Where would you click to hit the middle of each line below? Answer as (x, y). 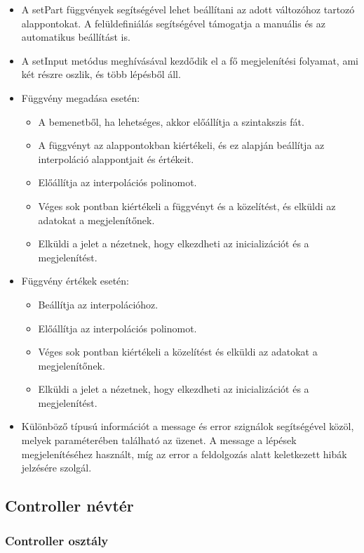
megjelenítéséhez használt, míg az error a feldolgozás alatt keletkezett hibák (184, 454)
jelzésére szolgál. (56, 468)
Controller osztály (57, 540)
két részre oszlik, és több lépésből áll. (101, 74)
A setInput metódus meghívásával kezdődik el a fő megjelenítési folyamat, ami (190, 60)
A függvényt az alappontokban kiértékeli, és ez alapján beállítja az (181, 145)
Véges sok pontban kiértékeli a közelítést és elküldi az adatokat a (178, 352)
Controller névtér (69, 506)
